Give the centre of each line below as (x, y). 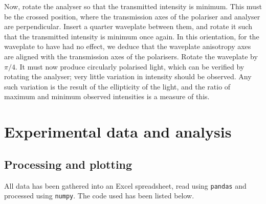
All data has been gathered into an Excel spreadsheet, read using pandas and (125, 185)
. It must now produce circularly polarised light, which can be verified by (130, 66)
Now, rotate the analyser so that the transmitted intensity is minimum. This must (133, 6)
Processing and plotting (68, 164)
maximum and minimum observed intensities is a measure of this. (107, 96)
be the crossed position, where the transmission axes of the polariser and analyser (132, 16)
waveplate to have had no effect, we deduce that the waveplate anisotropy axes (128, 46)
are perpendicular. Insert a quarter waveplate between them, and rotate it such (128, 26)
